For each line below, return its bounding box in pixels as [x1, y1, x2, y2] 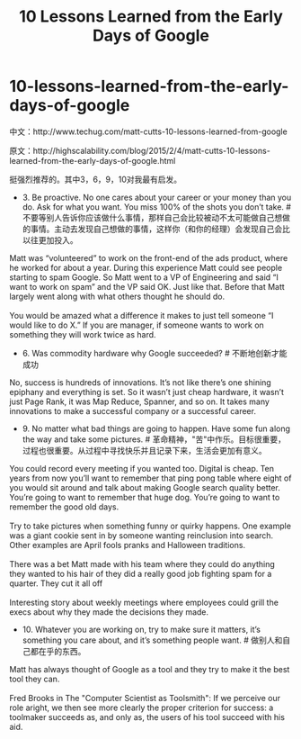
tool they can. [9, 673, 60, 684]
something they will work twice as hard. [9, 329, 156, 339]
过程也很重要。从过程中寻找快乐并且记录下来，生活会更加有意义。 [22, 445, 267, 455]
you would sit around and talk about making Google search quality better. [9, 482, 281, 492]
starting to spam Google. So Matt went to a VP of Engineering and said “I [9, 272, 279, 283]
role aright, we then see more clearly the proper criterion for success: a [9, 702, 274, 713]
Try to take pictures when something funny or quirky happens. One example [9, 520, 292, 531]
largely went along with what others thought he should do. [9, 291, 226, 302]
